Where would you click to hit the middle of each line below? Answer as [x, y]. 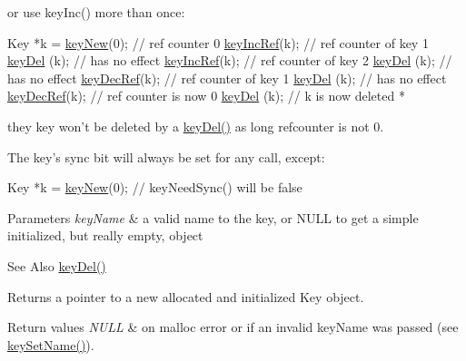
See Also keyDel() [57, 265]
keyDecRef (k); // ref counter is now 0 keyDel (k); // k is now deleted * [206, 96]
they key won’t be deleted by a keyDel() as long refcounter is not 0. [196, 126]
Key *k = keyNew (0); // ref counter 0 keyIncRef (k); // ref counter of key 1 [218, 42]
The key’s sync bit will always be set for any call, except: [166, 156]
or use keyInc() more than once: [96, 12]
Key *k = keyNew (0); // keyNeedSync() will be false [155, 187]
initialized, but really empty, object [105, 235]
